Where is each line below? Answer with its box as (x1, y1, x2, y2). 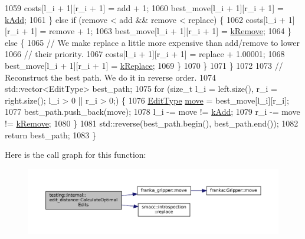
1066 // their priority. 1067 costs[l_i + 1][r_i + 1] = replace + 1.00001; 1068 (5, 48, 285, 60)
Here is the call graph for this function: (5, 148, 146, 161)
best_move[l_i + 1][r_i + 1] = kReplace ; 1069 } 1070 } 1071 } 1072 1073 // (5, 59, 283, 71)
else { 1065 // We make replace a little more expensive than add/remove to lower (5, 36, 300, 48)
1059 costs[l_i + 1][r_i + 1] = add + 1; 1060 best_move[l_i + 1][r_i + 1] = (5, 2, 284, 14)
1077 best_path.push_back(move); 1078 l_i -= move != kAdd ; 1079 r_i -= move (5, 105, 300, 118)
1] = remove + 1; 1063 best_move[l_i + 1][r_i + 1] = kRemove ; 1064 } (30, 25, 292, 37)
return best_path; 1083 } (5, 128, 96, 141)
